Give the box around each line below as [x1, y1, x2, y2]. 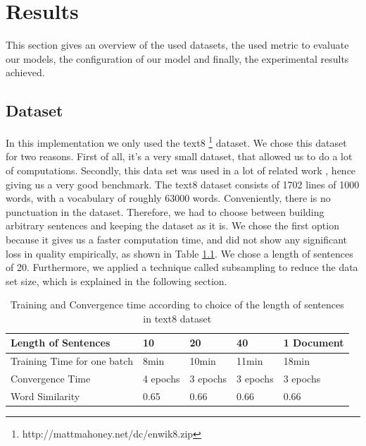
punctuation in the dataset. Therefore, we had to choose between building [6, 204, 324, 219]
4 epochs [142, 371, 180, 386]
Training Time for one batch [11, 354, 133, 368]
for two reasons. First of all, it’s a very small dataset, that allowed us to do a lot [6, 149, 353, 164]
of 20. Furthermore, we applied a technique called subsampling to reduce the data [6, 260, 358, 275]
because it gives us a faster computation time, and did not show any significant [6, 231, 348, 246]
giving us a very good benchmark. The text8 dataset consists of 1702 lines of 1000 [6, 176, 360, 191]
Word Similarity [11, 389, 80, 404]
